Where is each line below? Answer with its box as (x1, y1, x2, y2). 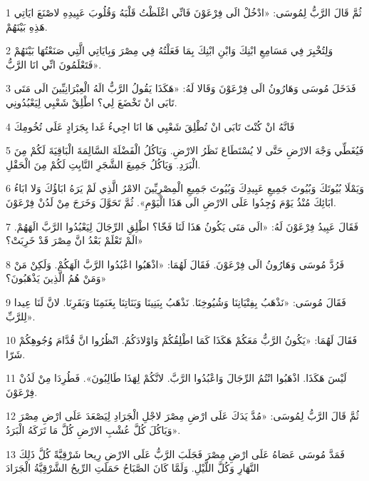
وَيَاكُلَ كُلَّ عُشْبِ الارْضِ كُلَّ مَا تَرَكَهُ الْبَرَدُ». (6, 422, 181, 437)
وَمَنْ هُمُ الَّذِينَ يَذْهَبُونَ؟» (6, 270, 107, 285)
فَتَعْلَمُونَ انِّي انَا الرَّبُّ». (6, 56, 102, 71)
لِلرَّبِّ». (6, 308, 36, 323)
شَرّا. (6, 346, 26, 361)
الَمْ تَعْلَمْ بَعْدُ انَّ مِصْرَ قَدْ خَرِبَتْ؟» (6, 233, 143, 248)
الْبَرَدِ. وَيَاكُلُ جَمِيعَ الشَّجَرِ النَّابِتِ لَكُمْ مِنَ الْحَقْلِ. (6, 156, 201, 171)
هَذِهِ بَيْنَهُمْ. (6, 19, 48, 34)
